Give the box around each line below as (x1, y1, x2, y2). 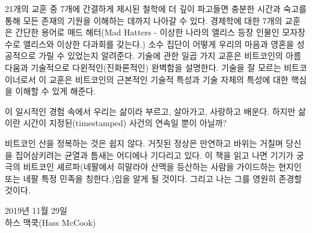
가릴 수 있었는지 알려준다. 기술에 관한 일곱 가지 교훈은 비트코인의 (38, 49, 283, 62)
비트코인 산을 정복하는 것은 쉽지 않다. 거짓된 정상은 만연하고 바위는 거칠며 (5, 136, 283, 149)
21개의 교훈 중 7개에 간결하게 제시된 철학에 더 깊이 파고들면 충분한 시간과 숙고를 (5, 2, 307, 14)
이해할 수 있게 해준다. (15, 85, 96, 97)
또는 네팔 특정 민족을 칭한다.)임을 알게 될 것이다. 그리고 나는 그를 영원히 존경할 (5, 172, 302, 184)
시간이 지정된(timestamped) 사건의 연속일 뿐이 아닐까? (23, 116, 227, 129)
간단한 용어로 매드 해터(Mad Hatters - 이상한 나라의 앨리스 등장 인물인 (15, 26, 280, 38)
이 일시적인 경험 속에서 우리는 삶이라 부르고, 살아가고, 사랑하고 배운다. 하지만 (5, 104, 296, 117)
